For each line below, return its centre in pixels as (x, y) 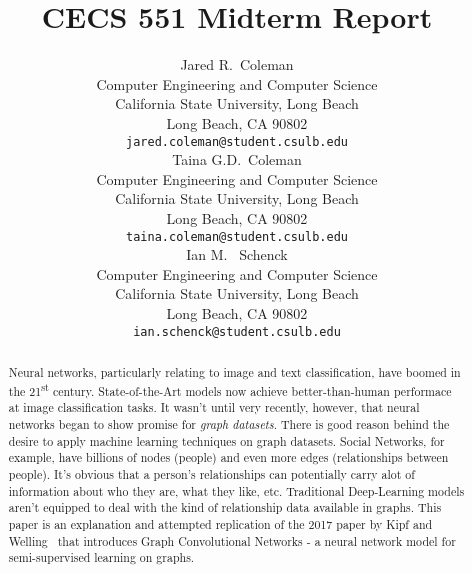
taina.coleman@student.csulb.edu (237, 236)
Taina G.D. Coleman (237, 159)
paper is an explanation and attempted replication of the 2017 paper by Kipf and (220, 523)
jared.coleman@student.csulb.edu (237, 141)
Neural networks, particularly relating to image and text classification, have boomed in (234, 372)
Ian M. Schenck (237, 254)
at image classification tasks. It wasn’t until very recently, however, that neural (214, 407)
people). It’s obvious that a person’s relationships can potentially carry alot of (211, 473)
